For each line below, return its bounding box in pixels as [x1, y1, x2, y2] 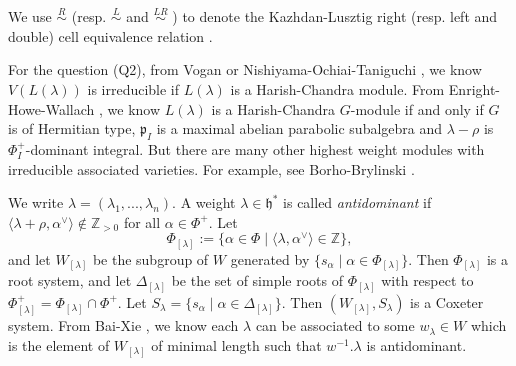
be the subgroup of [92, 248, 209, 269]
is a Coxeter [410, 291, 484, 312]
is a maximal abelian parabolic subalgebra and [156, 118, 443, 139]
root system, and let [8, 270, 132, 291]
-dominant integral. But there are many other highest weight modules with [25, 138, 485, 159]
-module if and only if [350, 98, 484, 119]
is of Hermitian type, [8, 118, 136, 139]
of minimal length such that [151, 335, 322, 355]
